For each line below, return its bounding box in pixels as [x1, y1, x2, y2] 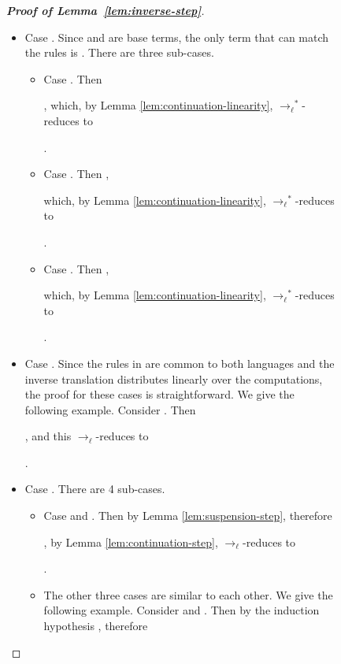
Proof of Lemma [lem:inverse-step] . [6, 2, 205, 18]
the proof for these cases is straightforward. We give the [24, 386, 295, 402]
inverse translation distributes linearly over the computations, [24, 370, 323, 387]
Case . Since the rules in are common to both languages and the [24, 354, 335, 371]
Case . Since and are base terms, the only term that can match [24, 28, 329, 45]
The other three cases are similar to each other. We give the [43, 586, 333, 603]
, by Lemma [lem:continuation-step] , [43, 533, 218, 550]
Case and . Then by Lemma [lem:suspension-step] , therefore [43, 507, 332, 524]
